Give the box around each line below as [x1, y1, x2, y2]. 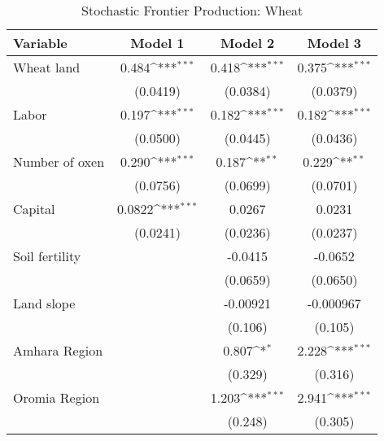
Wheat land [13, 58, 81, 76]
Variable [13, 33, 68, 52]
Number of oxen [13, 152, 105, 171]
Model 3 [307, 33, 362, 52]
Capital [13, 199, 55, 218]
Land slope [13, 294, 76, 312]
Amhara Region [13, 341, 103, 360]
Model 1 [130, 33, 185, 52]
